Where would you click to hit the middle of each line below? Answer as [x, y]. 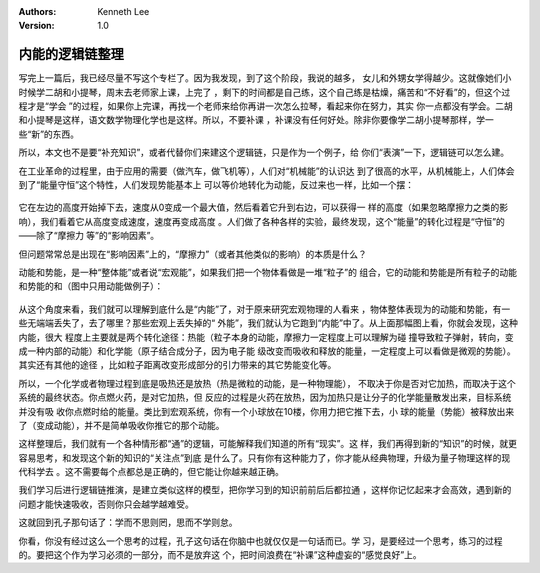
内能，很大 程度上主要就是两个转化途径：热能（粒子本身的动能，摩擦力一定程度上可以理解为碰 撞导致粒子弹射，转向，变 [266, 337]
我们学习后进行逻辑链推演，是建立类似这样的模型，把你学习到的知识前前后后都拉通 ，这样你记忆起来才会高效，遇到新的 [265, 490]
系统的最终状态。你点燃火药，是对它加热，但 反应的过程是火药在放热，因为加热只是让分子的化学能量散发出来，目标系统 [265, 397]
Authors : [37, 11]
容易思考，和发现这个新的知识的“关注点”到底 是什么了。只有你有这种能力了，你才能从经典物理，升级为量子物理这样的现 [264, 457]
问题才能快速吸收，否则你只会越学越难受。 [106, 504]
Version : [36, 26]
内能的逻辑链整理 [71, 54]
